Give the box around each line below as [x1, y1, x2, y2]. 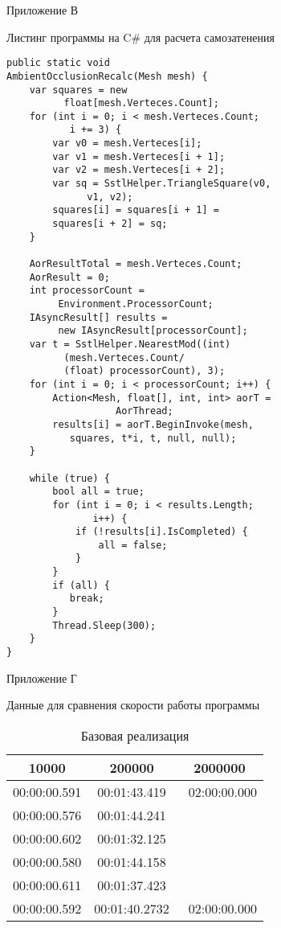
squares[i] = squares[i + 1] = [52, 204, 219, 216]
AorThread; [116, 405, 173, 417]
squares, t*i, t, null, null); [69, 432, 237, 444]
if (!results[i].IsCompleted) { [75, 526, 248, 538]
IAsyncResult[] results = [29, 311, 168, 323]
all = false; [98, 539, 168, 551]
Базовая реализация [80, 725, 189, 745]
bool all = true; [52, 486, 145, 498]
